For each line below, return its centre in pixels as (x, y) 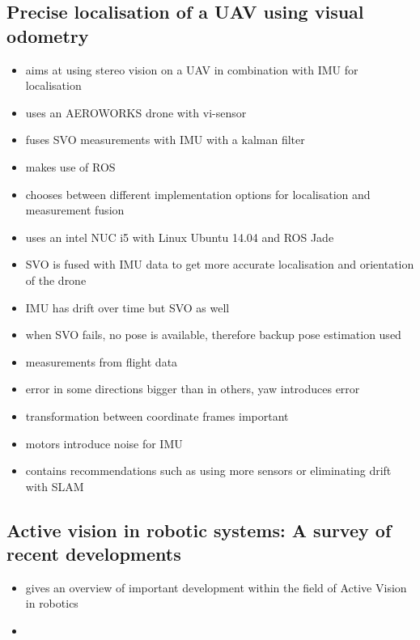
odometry (48, 35)
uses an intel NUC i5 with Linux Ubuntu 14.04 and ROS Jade (180, 237)
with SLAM (55, 486)
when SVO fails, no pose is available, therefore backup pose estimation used (213, 335)
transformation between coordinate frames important (157, 415)
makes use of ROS (70, 166)
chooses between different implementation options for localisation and (198, 194)
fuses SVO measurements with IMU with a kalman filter (165, 140)
